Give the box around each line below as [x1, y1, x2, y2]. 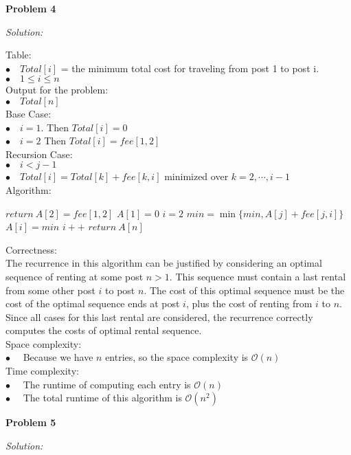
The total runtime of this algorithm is [23, 390, 182, 405]
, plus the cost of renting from [185, 296, 313, 311]
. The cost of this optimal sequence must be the [144, 282, 345, 297]
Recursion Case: [5, 146, 73, 161]
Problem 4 [5, 1, 56, 15]
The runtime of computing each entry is [23, 377, 191, 391]
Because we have [23, 350, 93, 364]
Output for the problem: [5, 82, 109, 97]
